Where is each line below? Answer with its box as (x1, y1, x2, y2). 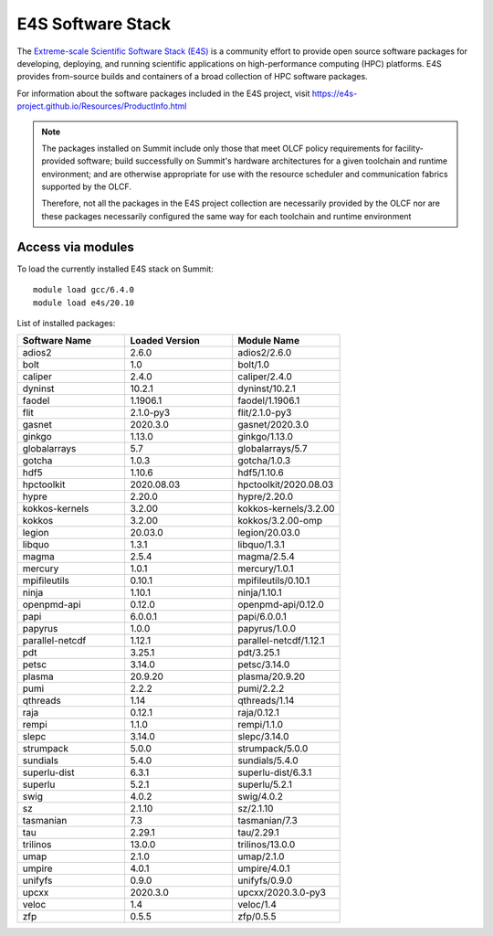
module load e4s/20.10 (33, 297, 135, 308)
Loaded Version (130, 335, 201, 347)
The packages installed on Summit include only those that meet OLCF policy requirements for (41, 143, 393, 154)
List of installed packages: (16, 317, 116, 328)
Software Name (22, 335, 91, 347)
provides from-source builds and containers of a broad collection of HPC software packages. (16, 71, 369, 82)
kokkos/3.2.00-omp (237, 515, 323, 527)
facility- (394, 143, 424, 154)
